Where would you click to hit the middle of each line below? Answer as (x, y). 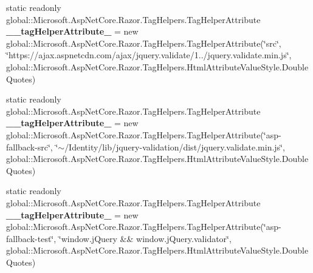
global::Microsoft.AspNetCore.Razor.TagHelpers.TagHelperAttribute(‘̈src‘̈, (144, 43)
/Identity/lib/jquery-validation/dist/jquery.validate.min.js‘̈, (175, 147)
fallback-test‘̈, (31, 238)
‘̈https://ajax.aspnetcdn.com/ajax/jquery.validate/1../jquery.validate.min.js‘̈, (149, 55)
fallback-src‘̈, (29, 147)
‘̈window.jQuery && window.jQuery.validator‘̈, (145, 238)
